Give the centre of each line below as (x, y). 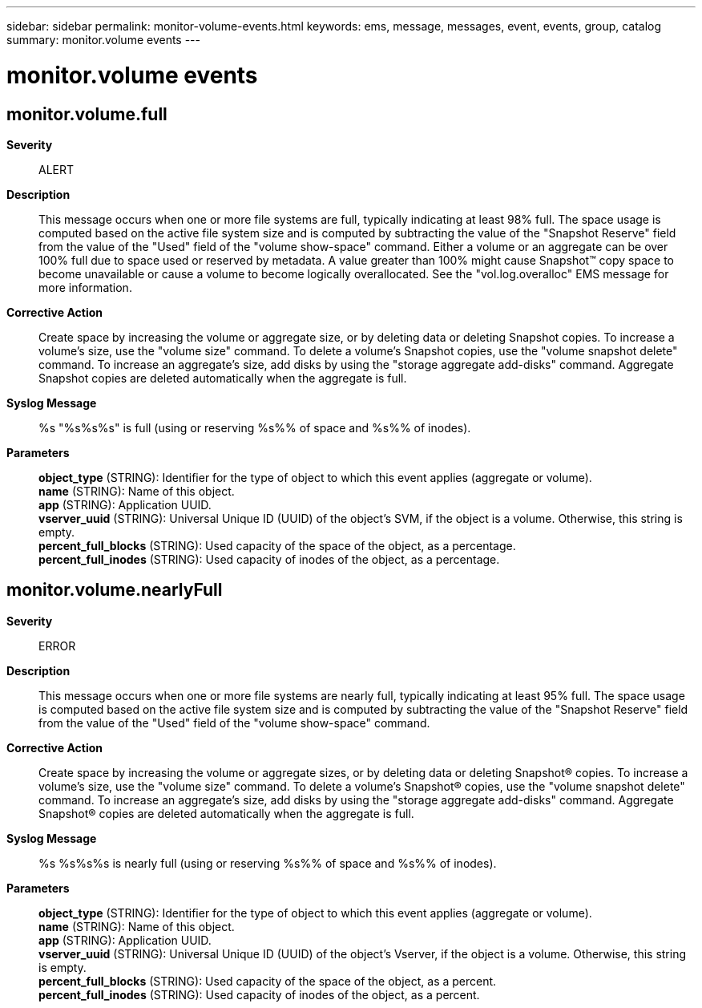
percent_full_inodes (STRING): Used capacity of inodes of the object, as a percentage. (269, 559)
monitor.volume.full (87, 114)
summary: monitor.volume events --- (103, 40)
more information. (85, 287)
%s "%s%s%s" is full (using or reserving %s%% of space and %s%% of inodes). (255, 427)
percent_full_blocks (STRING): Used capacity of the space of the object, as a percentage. (277, 545)
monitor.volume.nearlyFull (115, 590)
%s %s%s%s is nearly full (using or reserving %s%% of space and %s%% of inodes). (268, 863)
